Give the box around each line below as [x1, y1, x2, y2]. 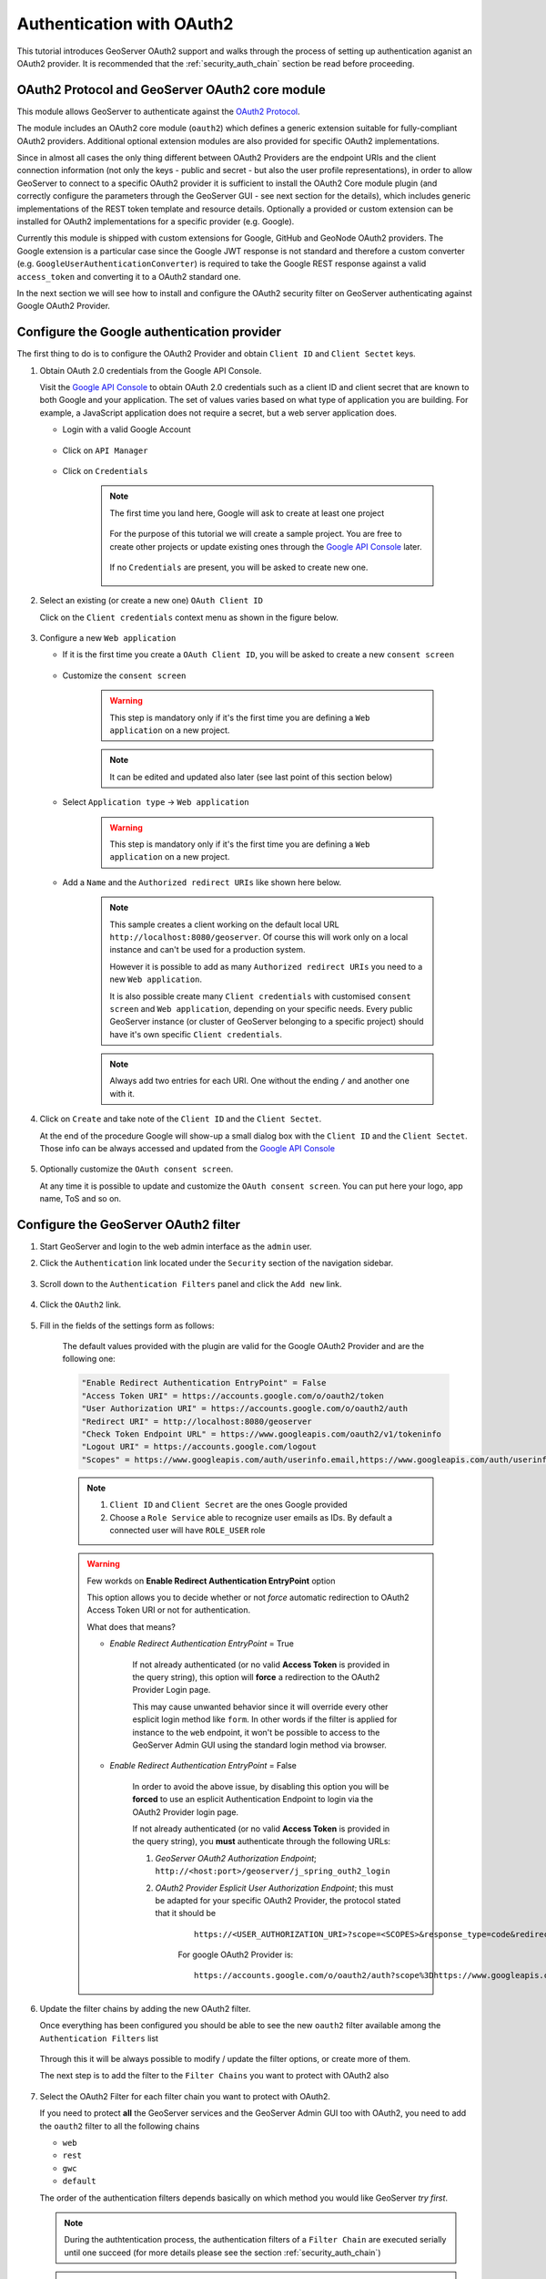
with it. [109, 1088, 136, 1098]
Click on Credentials [62, 465, 148, 476]
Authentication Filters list [39, 2033, 159, 2044]
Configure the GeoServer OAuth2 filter [16, 1217, 241, 1232]
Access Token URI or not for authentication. [86, 1604, 250, 1615]
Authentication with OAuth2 [16, 14, 234, 34]
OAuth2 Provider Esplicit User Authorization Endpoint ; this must [155, 1882, 394, 1893]
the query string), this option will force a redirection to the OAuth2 [132, 1672, 380, 1683]
